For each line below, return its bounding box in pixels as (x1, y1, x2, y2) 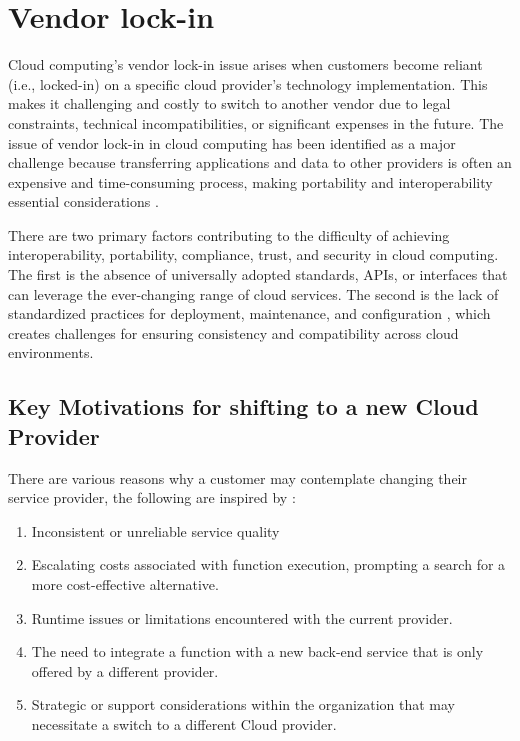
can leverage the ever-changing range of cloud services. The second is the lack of (8, 283, 499, 304)
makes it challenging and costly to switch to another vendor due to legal (8, 93, 451, 114)
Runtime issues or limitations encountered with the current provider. (31, 607, 453, 628)
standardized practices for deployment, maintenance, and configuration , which (8, 303, 491, 324)
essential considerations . (8, 191, 159, 212)
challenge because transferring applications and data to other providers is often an (8, 152, 512, 173)
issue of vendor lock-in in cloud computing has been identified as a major (8, 132, 456, 153)
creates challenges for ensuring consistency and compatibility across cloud (8, 322, 459, 343)
